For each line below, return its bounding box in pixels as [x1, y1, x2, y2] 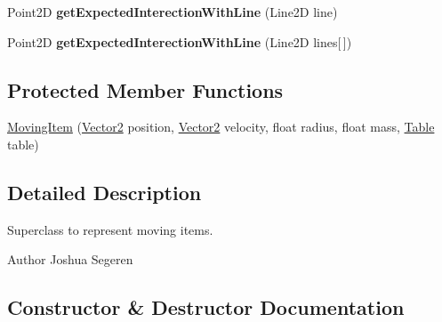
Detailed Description [7, 178, 202, 205]
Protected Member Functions [7, 76, 284, 103]
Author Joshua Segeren [7, 250, 133, 269]
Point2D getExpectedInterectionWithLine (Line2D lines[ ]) [7, 32, 352, 51]
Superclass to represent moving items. [7, 220, 213, 238]
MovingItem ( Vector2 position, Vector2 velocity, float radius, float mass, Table [7, 117, 435, 136]
